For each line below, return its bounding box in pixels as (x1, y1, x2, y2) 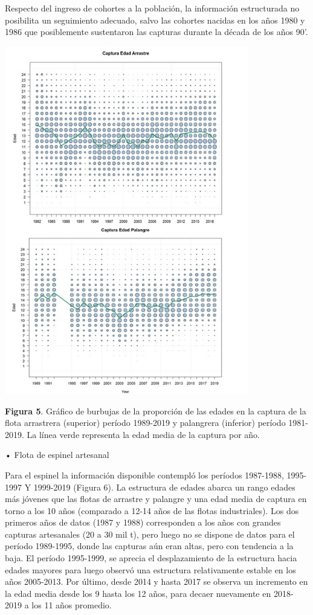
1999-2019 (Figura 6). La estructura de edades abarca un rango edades (33, 480, 295, 493)
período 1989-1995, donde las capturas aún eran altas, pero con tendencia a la (5, 539, 294, 552)
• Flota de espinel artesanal (5, 448, 109, 461)
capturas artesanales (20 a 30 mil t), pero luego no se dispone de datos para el (5, 527, 295, 540)
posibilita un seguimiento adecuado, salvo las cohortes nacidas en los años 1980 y (5, 13, 305, 26)
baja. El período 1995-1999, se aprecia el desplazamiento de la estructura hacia (5, 552, 297, 564)
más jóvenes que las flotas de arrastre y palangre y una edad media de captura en (5, 492, 307, 505)
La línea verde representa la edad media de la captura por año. (27, 428, 260, 440)
